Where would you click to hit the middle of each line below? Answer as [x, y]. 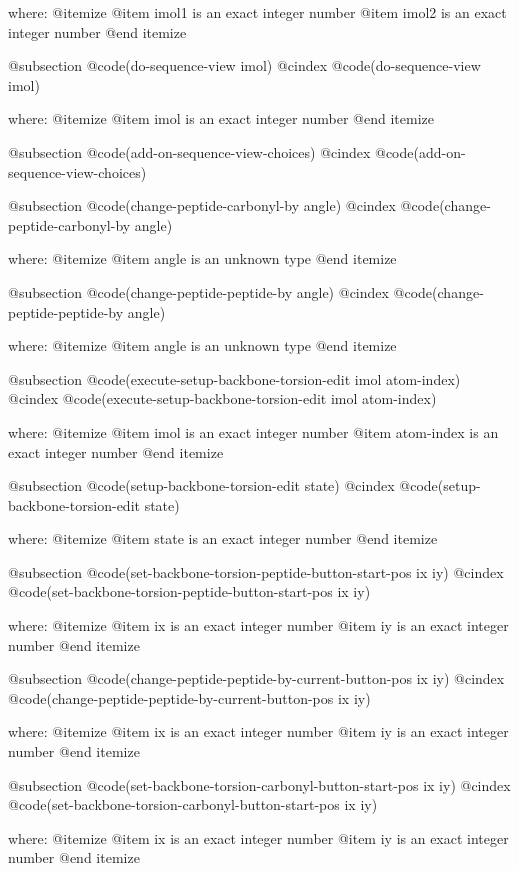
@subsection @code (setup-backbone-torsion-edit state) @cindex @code [223, 485]
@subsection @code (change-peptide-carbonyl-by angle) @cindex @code [224, 205]
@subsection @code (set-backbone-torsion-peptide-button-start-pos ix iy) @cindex [256, 571]
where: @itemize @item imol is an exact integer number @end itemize [221, 118]
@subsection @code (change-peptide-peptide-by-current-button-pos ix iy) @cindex [256, 678]
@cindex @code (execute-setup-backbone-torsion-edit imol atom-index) [222, 398]
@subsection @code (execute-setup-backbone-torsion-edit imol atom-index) [234, 378]
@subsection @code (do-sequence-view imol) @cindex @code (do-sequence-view [244, 65]
